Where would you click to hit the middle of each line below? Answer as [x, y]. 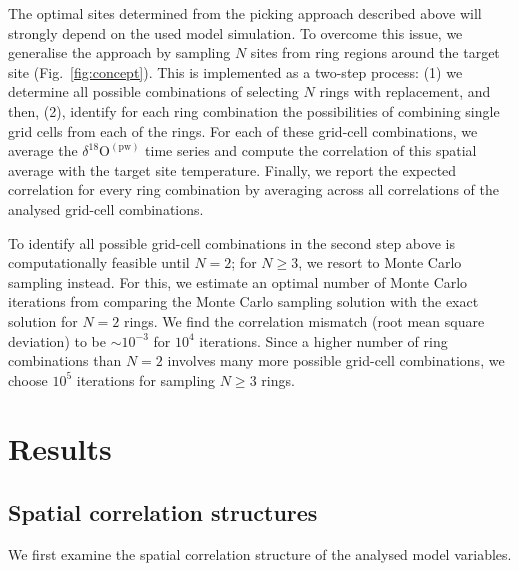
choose [28, 379]
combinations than [65, 360]
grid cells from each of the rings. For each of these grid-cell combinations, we [243, 130]
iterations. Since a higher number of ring [323, 340]
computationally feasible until [99, 262]
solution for [43, 320]
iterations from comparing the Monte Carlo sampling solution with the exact [243, 301]
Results [60, 448]
